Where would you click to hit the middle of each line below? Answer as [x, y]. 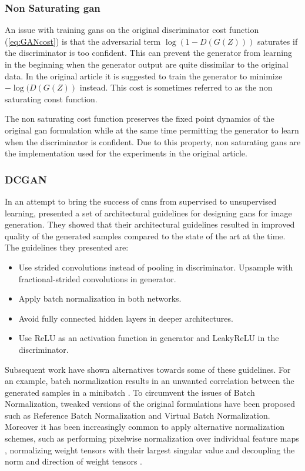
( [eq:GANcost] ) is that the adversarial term [83, 41]
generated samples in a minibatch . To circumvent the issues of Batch [130, 392]
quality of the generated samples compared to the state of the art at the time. [145, 235]
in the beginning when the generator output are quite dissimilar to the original [147, 64]
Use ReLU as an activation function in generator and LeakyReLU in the [149, 338]
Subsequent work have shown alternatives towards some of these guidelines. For [148, 369]
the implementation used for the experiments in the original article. [126, 153]
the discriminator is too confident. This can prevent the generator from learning [148, 53]
